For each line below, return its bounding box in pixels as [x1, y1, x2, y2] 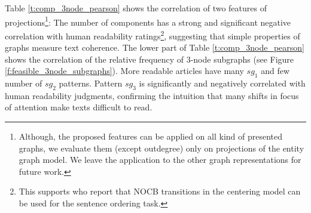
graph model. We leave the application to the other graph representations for [19, 153, 301, 166]
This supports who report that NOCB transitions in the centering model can [19, 185, 301, 197]
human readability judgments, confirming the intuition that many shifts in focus [5, 89, 299, 101]
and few [261, 64, 289, 77]
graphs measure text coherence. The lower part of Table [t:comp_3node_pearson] [5, 41, 304, 54]
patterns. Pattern [59, 77, 123, 89]
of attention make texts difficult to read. [5, 101, 153, 113]
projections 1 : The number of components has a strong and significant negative [5, 14, 291, 28]
